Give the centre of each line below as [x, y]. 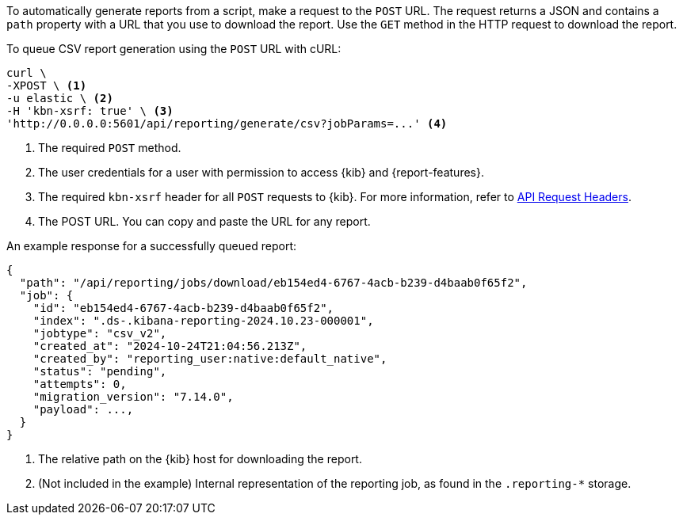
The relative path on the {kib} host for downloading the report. [200, 459]
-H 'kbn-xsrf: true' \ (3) [90, 111]
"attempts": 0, [80, 384]
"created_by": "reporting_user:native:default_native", [210, 359]
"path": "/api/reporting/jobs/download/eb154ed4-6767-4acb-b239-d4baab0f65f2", [273, 283]
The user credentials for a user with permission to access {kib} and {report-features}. [261, 172]
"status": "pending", [100, 371]
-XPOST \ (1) [47, 86]
